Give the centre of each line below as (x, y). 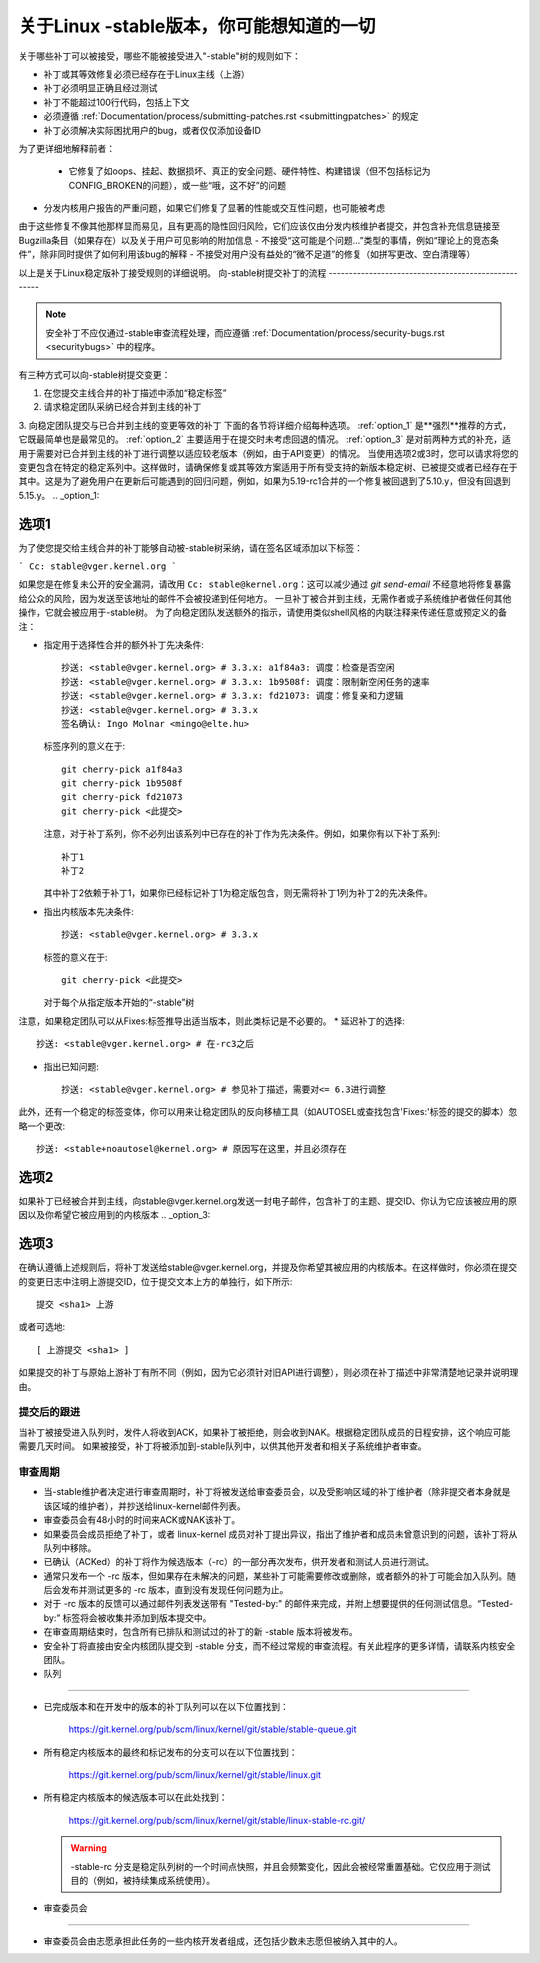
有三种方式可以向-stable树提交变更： (94, 374)
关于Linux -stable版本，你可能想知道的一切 (197, 26)
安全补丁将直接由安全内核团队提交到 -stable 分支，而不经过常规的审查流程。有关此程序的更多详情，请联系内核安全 (279, 1646)
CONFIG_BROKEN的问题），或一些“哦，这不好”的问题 (177, 185)
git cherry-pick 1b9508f (122, 783)
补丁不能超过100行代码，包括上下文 (116, 102)
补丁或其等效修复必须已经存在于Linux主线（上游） (146, 74)
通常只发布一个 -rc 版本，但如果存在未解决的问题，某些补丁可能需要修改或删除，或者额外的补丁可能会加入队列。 (275, 1576)
